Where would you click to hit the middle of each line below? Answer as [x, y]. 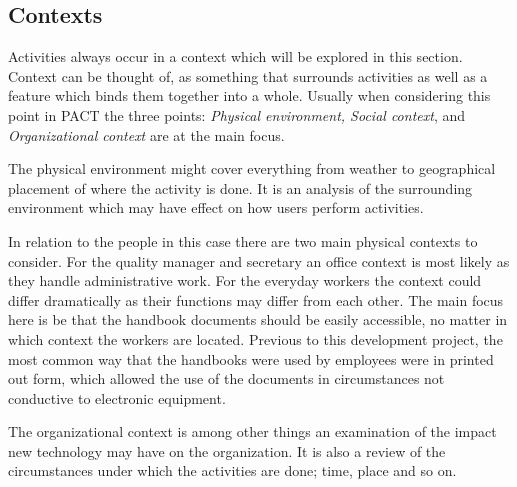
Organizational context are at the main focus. [146, 134]
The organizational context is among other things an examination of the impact [252, 431]
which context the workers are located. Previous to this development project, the [255, 338]
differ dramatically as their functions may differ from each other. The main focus [256, 299]
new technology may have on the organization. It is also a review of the [227, 450]
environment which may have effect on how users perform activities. [216, 207]
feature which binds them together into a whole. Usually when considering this [249, 95]
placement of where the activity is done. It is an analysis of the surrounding [240, 187]
